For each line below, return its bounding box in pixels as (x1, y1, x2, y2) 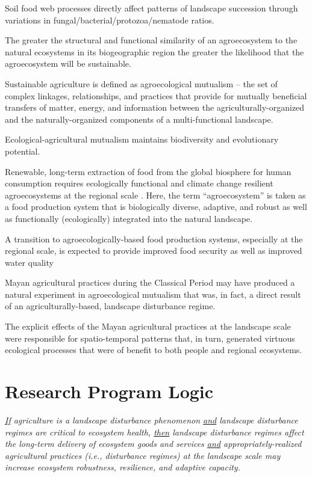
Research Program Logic (5, 379, 214, 404)
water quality (5, 256, 54, 268)
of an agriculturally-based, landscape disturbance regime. (5, 300, 216, 312)
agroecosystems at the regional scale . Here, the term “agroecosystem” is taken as (5, 188, 306, 201)
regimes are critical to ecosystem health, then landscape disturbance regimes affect (5, 425, 304, 438)
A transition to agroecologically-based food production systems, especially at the (5, 232, 303, 245)
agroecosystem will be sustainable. (5, 57, 131, 70)
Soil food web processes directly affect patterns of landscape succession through (5, 2, 298, 14)
